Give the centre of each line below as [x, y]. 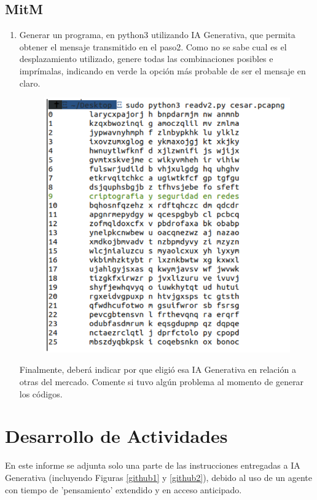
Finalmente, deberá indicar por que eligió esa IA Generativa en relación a [158, 369]
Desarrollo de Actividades [116, 436]
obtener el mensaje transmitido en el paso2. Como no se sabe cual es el [153, 46]
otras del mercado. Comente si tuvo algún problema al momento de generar [162, 382]
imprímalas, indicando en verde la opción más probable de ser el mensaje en [162, 70]
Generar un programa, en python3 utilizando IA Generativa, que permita [157, 35]
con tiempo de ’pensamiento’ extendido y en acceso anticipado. [123, 489]
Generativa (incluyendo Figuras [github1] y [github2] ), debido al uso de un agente [158, 477]
